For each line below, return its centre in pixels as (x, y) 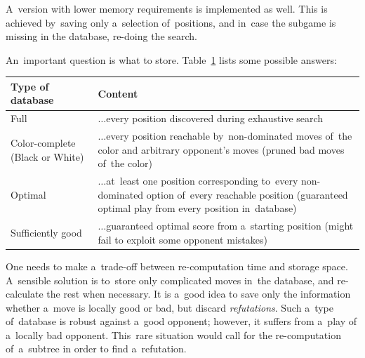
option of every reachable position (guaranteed (247, 194)
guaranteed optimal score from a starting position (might (230, 226)
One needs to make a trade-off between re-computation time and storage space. (177, 266)
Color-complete (43, 142)
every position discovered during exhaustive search (215, 118)
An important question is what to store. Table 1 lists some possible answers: (171, 59)
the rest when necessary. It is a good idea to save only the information (199, 294)
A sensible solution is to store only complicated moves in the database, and (170, 280)
